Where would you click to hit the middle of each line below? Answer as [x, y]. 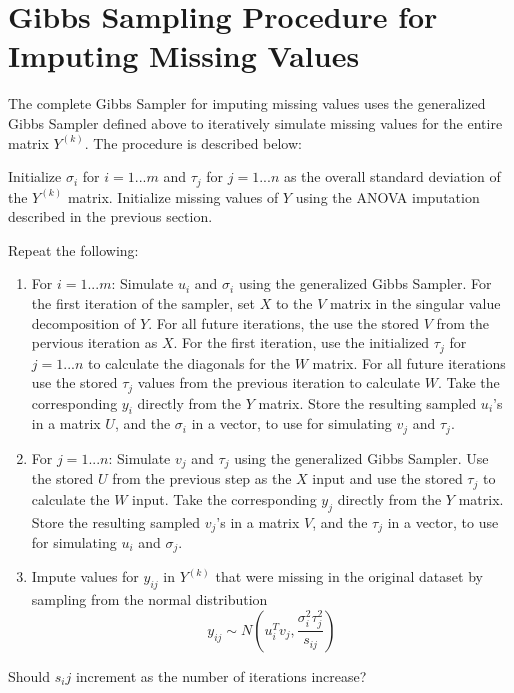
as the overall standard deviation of [392, 176]
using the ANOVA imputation [387, 196]
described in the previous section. [110, 216]
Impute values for [85, 576]
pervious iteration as [94, 342]
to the [294, 302]
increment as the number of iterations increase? [221, 675]
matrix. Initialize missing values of [173, 196]
